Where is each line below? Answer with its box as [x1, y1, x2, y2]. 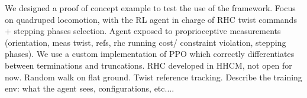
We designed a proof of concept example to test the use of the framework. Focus [5, 2, 296, 13]
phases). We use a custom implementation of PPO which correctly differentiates [5, 48, 295, 60]
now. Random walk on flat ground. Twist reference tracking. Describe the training [5, 70, 302, 83]
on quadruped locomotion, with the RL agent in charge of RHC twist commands [5, 13, 297, 25]
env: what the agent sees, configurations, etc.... [5, 82, 174, 94]
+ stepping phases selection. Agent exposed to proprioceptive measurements [5, 25, 281, 37]
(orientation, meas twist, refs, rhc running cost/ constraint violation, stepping [5, 36, 286, 48]
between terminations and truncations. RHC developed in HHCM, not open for [5, 59, 292, 71]
